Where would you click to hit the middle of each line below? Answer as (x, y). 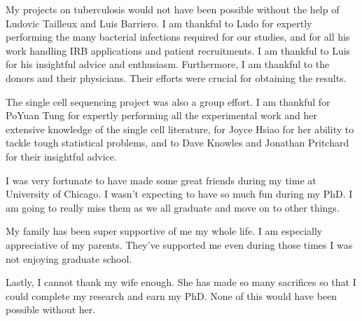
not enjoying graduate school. (69, 258)
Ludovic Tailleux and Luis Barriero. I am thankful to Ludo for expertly (159, 23)
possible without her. (51, 309)
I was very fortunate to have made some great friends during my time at (161, 180)
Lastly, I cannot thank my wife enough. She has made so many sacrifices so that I (181, 282)
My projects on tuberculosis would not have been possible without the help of (173, 9)
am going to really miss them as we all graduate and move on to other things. (173, 207)
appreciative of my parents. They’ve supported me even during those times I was (179, 244)
